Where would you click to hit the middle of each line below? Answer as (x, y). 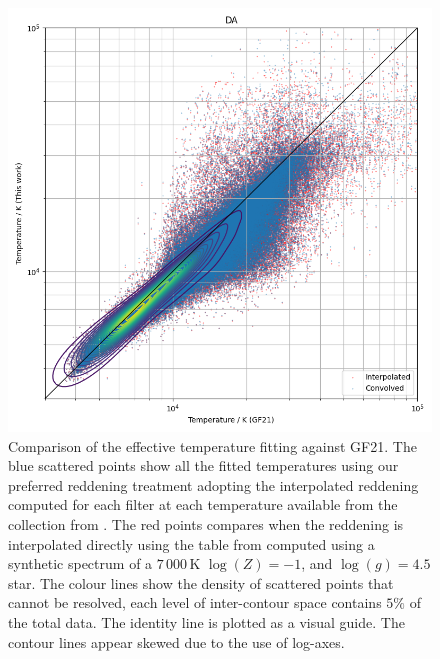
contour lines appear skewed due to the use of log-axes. (176, 641)
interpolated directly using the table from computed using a (191, 543)
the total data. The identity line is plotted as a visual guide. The (206, 621)
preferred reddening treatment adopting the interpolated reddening (213, 484)
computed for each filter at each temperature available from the (203, 504)
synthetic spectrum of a (80, 563)
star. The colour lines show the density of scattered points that (201, 582)
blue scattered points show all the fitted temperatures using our (203, 465)
